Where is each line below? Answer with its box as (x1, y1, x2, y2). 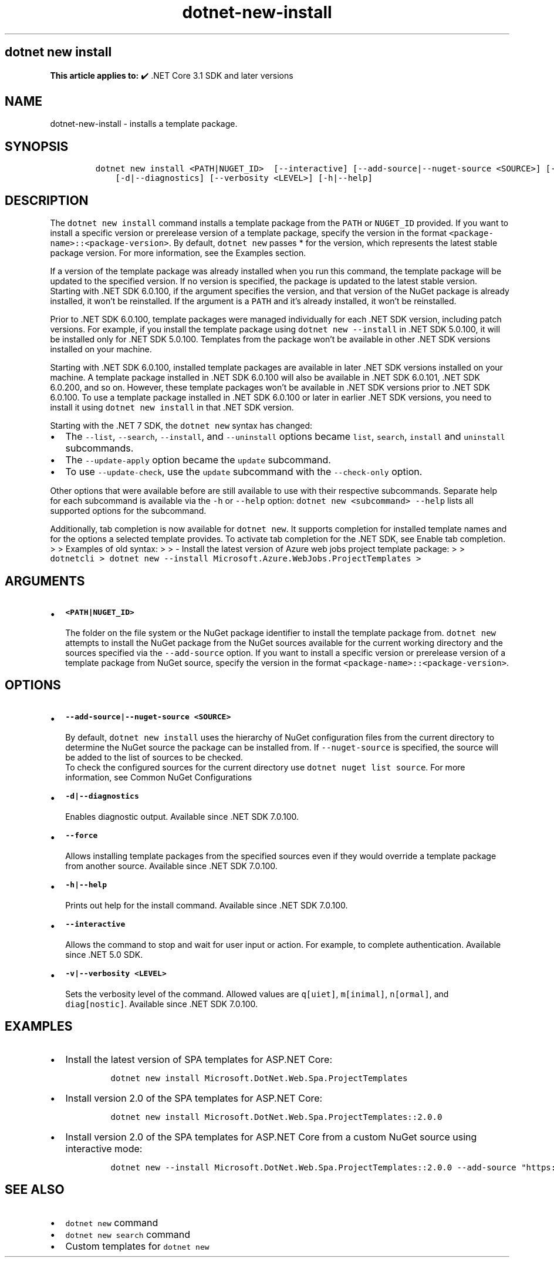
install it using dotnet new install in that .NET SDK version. (50, 402, 294, 413)
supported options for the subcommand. (50, 506, 207, 516)
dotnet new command (65, 1216, 158, 1229)
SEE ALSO (5, 1182, 65, 1197)
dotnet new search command (65, 1228, 191, 1240)
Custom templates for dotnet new (65, 1240, 210, 1252)
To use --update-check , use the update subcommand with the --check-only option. (65, 466, 423, 478)
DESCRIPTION (5, 193, 89, 208)
